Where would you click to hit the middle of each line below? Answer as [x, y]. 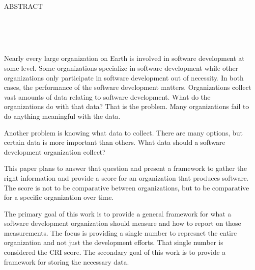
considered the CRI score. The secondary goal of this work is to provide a [115, 252]
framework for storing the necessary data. [67, 261]
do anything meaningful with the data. [62, 116]
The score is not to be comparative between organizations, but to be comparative [127, 187]
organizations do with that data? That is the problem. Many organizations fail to [127, 106]
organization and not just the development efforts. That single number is [114, 242]
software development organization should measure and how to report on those [123, 223]
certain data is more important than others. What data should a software [115, 142]
